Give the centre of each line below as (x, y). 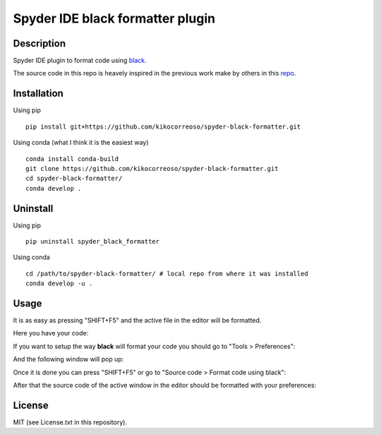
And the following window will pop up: (68, 359)
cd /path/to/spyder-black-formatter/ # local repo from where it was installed (167, 273)
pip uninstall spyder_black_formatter (93, 241)
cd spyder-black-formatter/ (74, 179)
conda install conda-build (72, 159)
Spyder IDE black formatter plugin (114, 18)
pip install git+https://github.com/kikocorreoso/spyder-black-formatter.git (163, 126)
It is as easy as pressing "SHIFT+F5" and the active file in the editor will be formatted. (137, 321)
